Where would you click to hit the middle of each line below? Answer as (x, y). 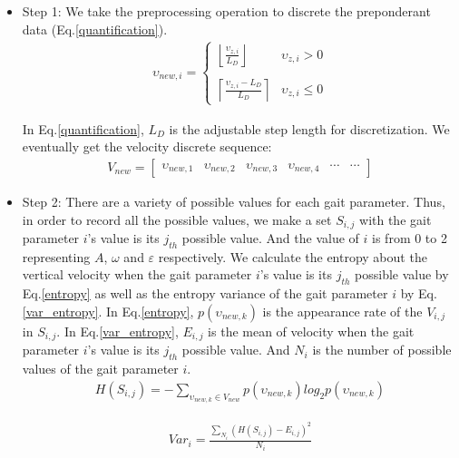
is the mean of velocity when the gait (311, 331)
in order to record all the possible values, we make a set (177, 219)
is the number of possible (382, 350)
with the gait (396, 219)
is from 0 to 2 (410, 238)
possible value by (402, 274)
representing (56, 256)
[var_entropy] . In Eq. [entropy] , (108, 311)
